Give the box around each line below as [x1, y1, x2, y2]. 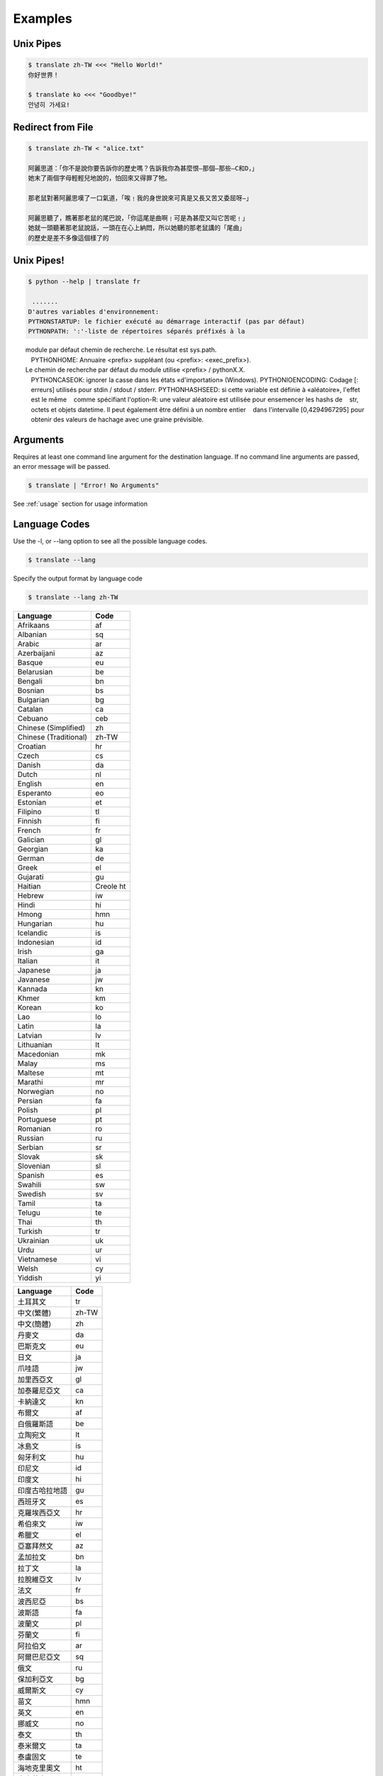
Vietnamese [17, 1255, 57, 1265]
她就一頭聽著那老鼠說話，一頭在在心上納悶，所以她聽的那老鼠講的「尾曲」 [28, 224, 246, 232]
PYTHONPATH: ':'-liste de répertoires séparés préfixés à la [28, 327, 245, 335]
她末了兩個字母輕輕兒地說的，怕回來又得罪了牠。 [28, 174, 172, 183]
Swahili [17, 1180, 42, 1190]
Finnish [17, 816, 42, 826]
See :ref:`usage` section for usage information [13, 499, 148, 508]
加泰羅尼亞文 [17, 1386, 60, 1396]
